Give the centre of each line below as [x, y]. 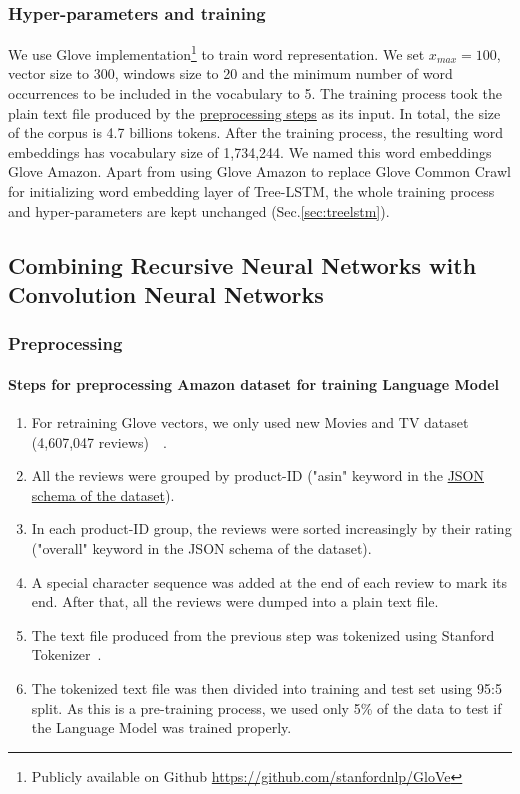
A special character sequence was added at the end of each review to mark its [269, 581]
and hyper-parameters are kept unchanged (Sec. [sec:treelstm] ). [199, 210]
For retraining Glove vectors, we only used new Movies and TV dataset [250, 422]
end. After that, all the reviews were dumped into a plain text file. [235, 601]
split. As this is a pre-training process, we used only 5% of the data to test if [266, 707]
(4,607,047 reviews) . [99, 441]
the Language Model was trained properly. [161, 727]
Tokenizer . [66, 654]
